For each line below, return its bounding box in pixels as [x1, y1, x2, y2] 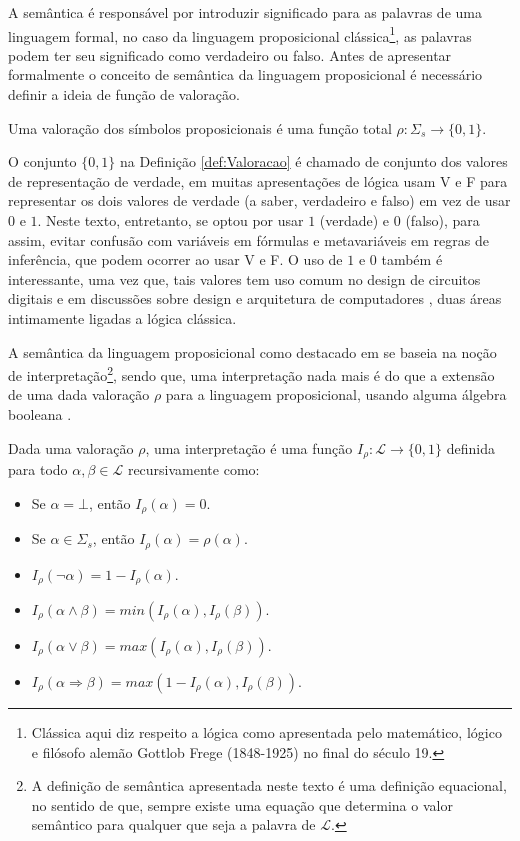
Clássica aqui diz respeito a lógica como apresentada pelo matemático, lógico [31, 722, 502, 742]
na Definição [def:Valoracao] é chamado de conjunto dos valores [120, 151, 508, 172]
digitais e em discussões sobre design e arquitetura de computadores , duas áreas [8, 288, 502, 309]
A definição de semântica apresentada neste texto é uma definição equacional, [31, 775, 507, 796]
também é [381, 249, 443, 270]
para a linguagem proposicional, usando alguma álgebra [165, 384, 507, 405]
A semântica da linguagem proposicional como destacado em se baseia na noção [8, 341, 497, 362]
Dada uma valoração [8, 437, 134, 458]
